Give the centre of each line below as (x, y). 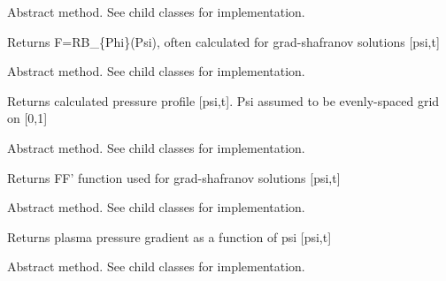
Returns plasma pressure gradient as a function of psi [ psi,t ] (169, 236)
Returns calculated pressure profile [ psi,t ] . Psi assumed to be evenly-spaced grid (223, 100)
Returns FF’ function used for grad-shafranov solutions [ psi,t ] (174, 177)
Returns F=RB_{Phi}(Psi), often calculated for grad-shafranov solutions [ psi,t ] (223, 41)
